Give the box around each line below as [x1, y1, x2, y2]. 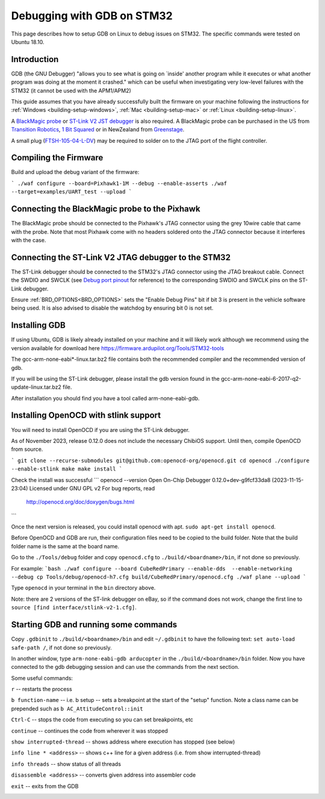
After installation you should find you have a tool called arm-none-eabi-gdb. [11, 395, 200, 402]
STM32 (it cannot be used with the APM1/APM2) [11, 87, 132, 94]
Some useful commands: [11, 674, 73, 681]
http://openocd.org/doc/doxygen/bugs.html [26, 498, 135, 506]
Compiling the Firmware [11, 152, 104, 163]
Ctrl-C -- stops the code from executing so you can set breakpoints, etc [11, 716, 194, 723]
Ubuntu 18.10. [11, 38, 45, 45]
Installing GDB [11, 320, 66, 331]
